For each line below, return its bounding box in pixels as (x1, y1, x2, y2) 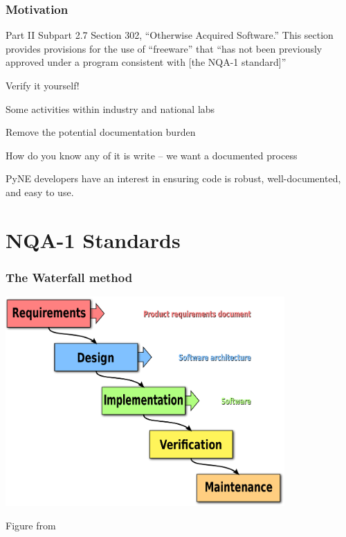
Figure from (6, 518, 56, 533)
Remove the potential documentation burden (6, 125, 196, 139)
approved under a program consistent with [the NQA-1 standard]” (6, 55, 286, 69)
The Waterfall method (6, 268, 133, 285)
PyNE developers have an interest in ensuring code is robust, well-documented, (6, 171, 341, 186)
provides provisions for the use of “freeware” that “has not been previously (6, 41, 322, 55)
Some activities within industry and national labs (6, 101, 215, 116)
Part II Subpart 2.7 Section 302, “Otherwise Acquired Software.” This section (6, 28, 334, 42)
